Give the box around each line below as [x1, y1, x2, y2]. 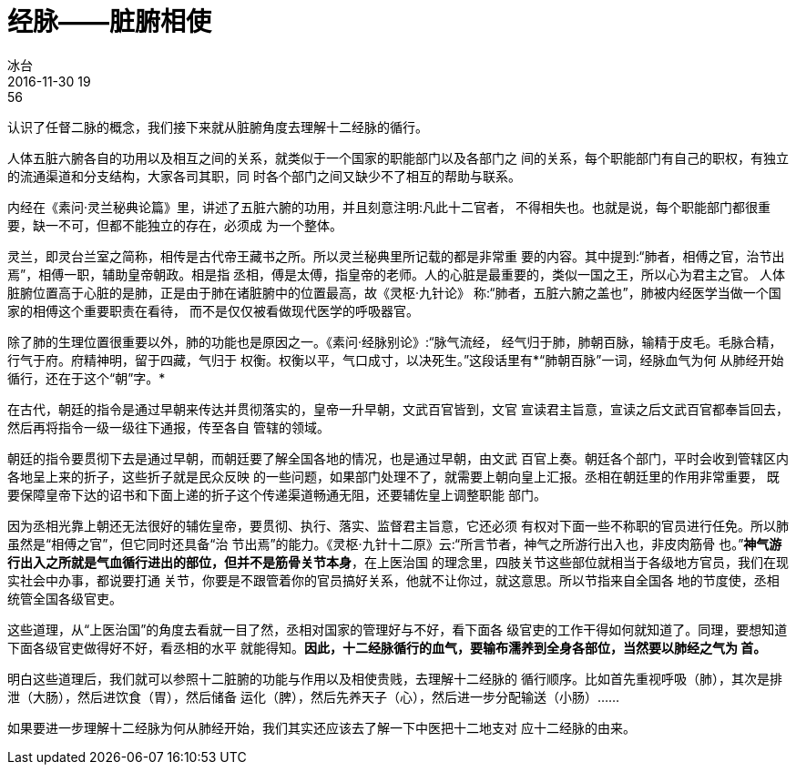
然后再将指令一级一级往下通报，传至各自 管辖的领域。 [7, 419, 330, 435]
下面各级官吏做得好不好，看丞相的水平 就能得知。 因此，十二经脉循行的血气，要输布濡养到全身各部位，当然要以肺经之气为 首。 [7, 639, 767, 655]
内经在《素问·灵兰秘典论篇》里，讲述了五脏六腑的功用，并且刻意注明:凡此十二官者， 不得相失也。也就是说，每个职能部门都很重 [7, 198, 771, 215]
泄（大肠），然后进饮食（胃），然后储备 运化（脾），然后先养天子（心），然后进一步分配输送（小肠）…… [7, 688, 620, 705]
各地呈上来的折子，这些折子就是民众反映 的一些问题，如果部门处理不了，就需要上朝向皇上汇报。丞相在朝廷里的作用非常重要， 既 [7, 468, 780, 484]
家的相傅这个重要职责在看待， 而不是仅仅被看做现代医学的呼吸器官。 [7, 302, 419, 319]
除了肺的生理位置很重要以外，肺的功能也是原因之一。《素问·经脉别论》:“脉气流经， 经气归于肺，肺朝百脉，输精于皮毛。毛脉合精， [7, 333, 782, 350]
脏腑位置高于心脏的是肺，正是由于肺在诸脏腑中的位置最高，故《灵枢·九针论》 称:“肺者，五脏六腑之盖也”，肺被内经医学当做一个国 [7, 284, 781, 300]
